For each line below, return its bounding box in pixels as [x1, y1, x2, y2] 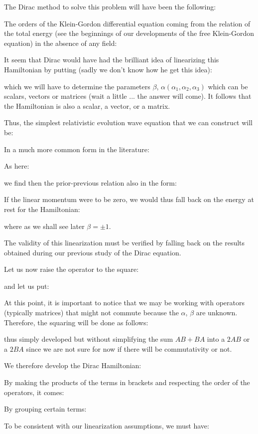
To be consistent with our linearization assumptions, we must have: [4, 420, 209, 431]
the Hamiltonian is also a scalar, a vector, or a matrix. [4, 100, 170, 111]
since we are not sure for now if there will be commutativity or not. [26, 343, 232, 354]
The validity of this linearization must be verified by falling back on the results [4, 237, 245, 248]
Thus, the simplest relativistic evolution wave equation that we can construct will [4, 117, 253, 128]
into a [207, 334, 225, 344]
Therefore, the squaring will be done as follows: [4, 317, 148, 327]
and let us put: [4, 280, 49, 291]
